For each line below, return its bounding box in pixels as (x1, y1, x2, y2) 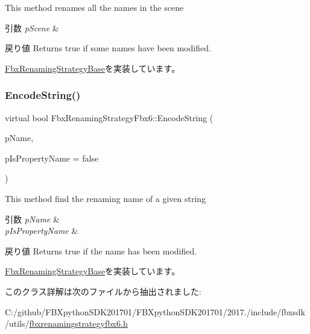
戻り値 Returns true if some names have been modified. (5, 42, 211, 54)
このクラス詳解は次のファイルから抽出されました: (5, 285, 201, 297)
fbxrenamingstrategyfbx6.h (29, 317, 128, 330)
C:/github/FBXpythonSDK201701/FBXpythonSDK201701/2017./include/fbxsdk (5, 305, 305, 318)
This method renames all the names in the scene (5, 1, 184, 13)
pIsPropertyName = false (5, 151, 99, 164)
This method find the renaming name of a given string (5, 192, 206, 204)
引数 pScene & (5, 21, 59, 34)
